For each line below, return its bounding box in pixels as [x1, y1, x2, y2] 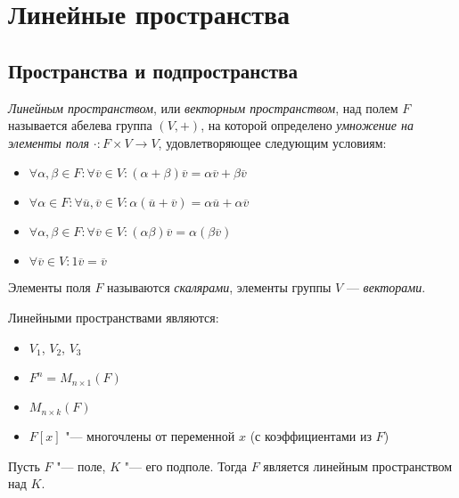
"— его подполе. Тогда [124, 456, 248, 475]
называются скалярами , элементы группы [107, 278, 332, 297]
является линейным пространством [263, 456, 453, 475]
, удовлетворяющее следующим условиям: [158, 133, 387, 151]
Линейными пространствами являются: [8, 307, 219, 326]
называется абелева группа [8, 116, 152, 135]
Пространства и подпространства [8, 56, 298, 84]
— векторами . [346, 278, 426, 297]
